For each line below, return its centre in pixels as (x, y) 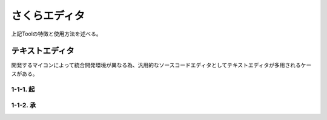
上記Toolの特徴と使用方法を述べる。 (57, 34)
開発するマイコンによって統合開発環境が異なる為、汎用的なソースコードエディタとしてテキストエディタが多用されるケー (161, 65)
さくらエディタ (48, 16)
